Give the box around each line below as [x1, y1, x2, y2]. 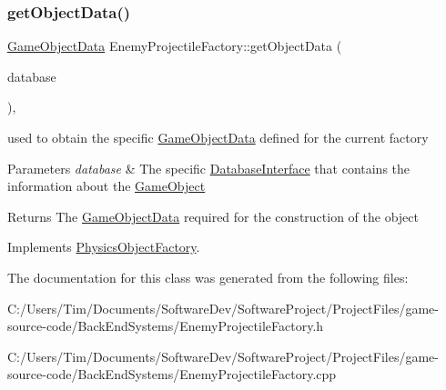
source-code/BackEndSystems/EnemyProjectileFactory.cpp [7, 365, 337, 384]
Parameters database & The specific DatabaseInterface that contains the [7, 158, 411, 177]
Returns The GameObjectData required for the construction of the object [7, 206, 419, 225]
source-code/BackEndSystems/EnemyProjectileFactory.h [7, 316, 324, 335]
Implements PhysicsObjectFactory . [7, 237, 200, 256]
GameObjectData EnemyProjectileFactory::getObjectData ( [7, 36, 342, 55]
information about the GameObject [7, 176, 206, 195]
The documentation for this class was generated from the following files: [7, 267, 409, 286]
